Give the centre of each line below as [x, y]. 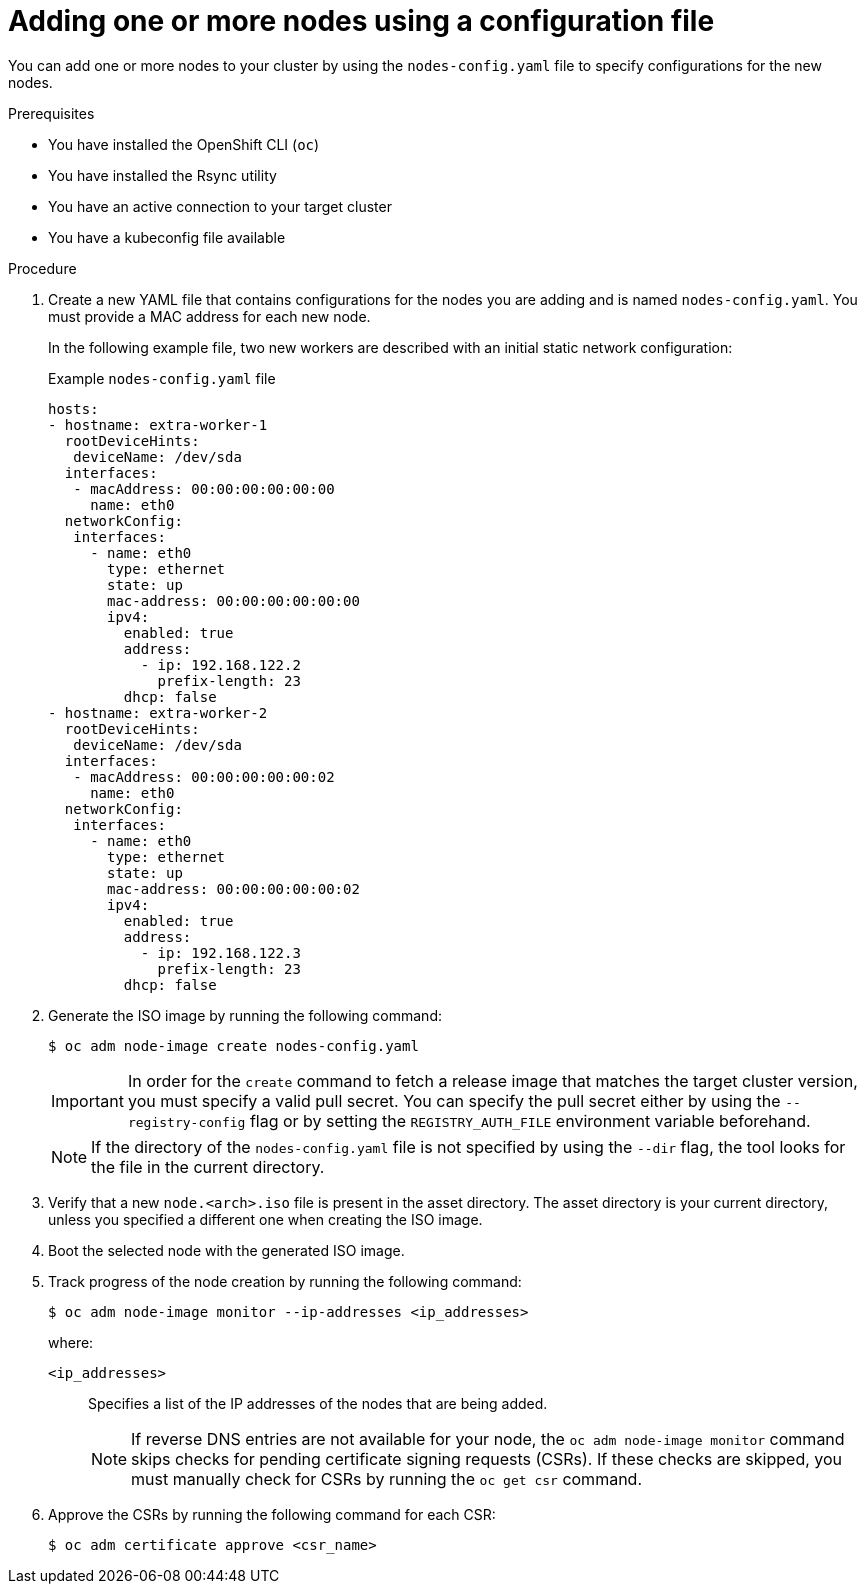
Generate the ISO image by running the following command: [245, 1015]
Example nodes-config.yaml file [162, 378]
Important [87, 1100]
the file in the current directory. [208, 1166]
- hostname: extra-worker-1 [158, 424]
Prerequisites [51, 113]
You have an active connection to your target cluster [220, 206]
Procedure [42, 268]
